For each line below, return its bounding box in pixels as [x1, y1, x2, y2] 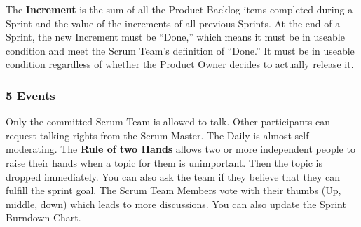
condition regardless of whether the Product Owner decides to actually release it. [6, 57, 354, 71]
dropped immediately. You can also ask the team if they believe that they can [6, 169, 340, 184]
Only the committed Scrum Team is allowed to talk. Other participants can [6, 114, 331, 129]
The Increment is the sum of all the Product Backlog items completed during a [6, 2, 353, 16]
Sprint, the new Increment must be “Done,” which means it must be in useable [6, 29, 345, 44]
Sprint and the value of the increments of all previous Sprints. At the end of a [6, 15, 341, 30]
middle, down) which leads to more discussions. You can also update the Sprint [6, 196, 346, 211]
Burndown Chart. [6, 210, 81, 225]
